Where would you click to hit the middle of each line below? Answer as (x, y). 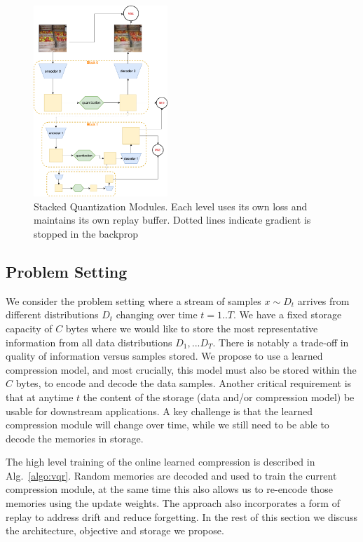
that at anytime (40, 397)
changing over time (157, 314)
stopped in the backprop (86, 233)
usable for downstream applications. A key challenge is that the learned (159, 411)
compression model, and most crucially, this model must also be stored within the (181, 369)
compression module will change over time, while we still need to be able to (167, 425)
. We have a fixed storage (288, 314)
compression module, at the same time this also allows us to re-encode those (169, 489)
